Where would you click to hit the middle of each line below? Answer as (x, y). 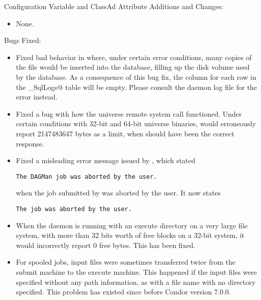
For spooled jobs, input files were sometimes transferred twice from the (126, 262)
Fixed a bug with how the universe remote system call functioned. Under (129, 113)
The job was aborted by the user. (74, 209)
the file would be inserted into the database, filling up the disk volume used (133, 67)
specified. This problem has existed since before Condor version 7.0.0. (123, 292)
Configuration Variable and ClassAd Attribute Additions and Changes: (114, 6)
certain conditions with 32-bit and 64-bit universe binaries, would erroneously (136, 123)
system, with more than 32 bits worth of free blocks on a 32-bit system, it (130, 235)
